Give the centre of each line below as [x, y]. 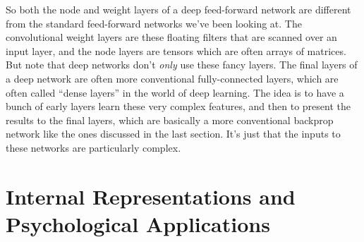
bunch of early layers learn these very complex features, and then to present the [178, 106]
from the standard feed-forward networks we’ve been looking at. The [154, 23]
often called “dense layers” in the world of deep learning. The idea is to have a [175, 92]
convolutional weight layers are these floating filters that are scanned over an [171, 37]
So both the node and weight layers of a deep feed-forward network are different [178, 9]
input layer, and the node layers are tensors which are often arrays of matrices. [176, 50]
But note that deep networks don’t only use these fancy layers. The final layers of [182, 65]
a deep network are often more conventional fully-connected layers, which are [172, 78]
